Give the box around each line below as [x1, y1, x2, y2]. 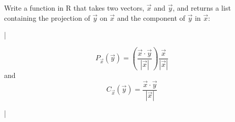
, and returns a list [173, 3, 231, 13]
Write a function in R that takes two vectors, [4, 3, 145, 13]
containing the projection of [4, 12, 90, 23]
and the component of [117, 12, 185, 23]
